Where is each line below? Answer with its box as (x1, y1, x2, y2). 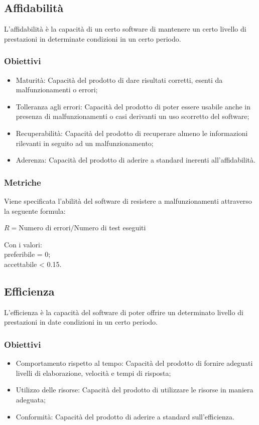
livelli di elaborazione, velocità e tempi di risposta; (16, 367, 171, 378)
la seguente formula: (4, 205, 66, 216)
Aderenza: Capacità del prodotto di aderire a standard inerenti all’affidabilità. (16, 155, 255, 165)
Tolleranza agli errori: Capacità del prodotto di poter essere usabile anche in (16, 101, 250, 111)
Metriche (4, 176, 41, 188)
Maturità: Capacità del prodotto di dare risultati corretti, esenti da (16, 74, 223, 85)
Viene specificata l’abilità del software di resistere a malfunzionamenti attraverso (4, 195, 252, 206)
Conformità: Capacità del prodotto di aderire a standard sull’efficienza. (16, 411, 234, 421)
